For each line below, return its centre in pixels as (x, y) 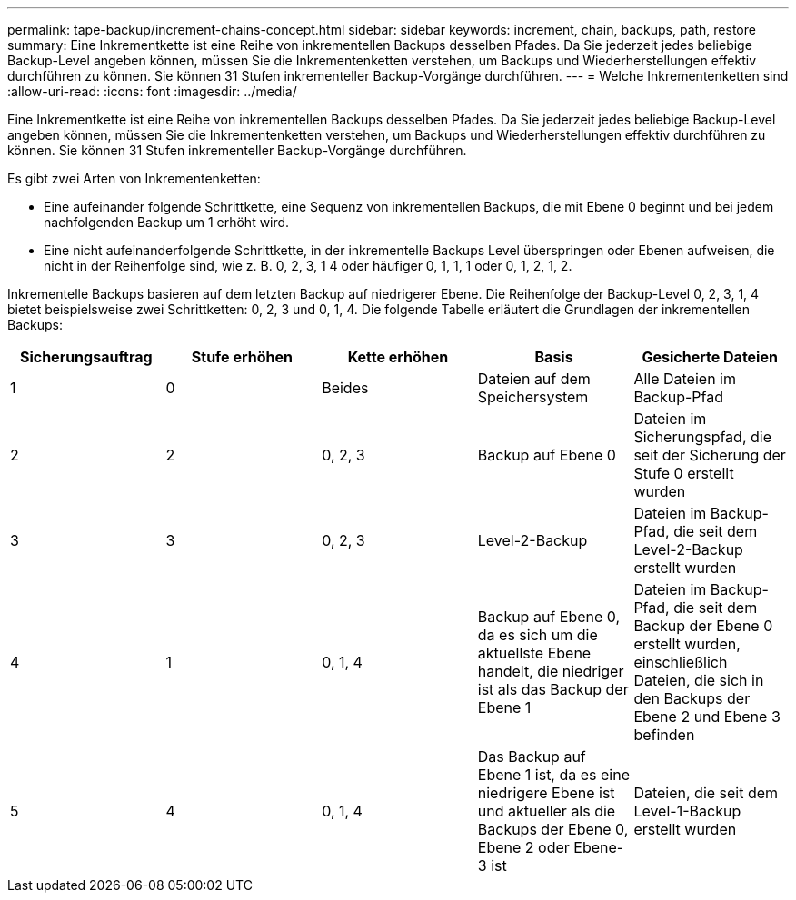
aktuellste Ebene (534, 653)
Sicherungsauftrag (86, 357)
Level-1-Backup (687, 811)
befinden (664, 735)
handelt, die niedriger (551, 671)
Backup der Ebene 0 (703, 626)
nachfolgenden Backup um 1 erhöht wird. (167, 222)
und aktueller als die (547, 811)
